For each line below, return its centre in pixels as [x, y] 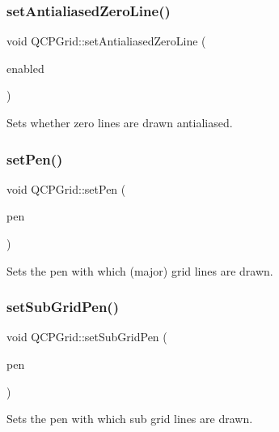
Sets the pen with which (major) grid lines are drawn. [140, 270]
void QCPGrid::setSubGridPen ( [87, 337]
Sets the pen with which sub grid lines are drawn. [130, 419]
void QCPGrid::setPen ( [66, 188]
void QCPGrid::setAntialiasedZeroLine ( [106, 41]
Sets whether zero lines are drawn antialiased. [120, 122]
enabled [25, 68]
